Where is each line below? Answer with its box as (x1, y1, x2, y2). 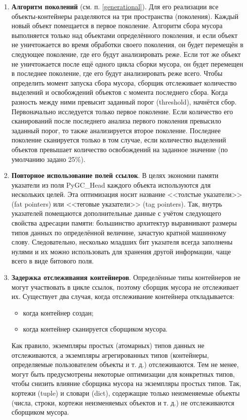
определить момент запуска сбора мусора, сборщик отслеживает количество (11, 77, 237, 87)
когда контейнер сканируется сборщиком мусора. (23, 324, 168, 334)
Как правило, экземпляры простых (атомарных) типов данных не (11, 340, 204, 350)
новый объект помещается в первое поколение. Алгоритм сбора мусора (11, 20, 223, 31)
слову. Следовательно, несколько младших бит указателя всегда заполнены (11, 237, 233, 247)
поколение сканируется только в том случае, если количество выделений (11, 135, 226, 145)
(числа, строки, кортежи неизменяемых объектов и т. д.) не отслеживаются (11, 397, 234, 407)
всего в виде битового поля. (11, 256, 94, 266)
